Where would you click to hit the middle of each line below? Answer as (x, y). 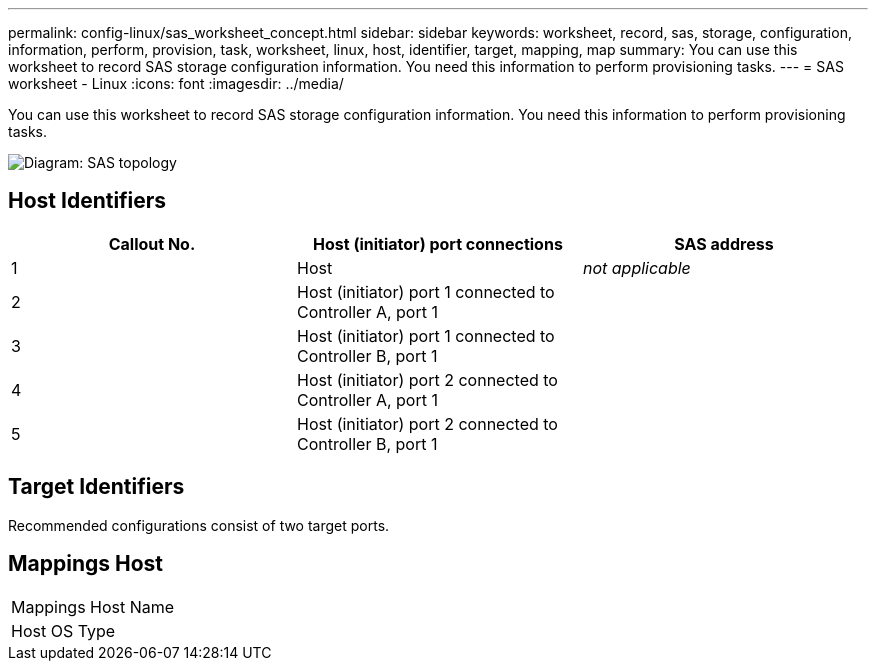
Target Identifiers (96, 487)
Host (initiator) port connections (438, 243)
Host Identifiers (87, 201)
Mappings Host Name (93, 606)
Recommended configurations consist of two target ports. (199, 525)
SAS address (724, 243)
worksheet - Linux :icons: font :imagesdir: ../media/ (176, 83)
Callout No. (152, 243)
